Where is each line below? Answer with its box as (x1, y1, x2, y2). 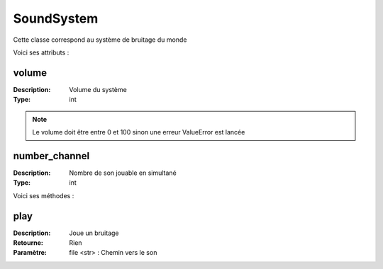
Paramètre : (13, 248, 48, 257)
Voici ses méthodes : (13, 191, 74, 200)
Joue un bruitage (69, 229, 120, 237)
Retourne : (13, 239, 44, 247)
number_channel (13, 149, 90, 162)
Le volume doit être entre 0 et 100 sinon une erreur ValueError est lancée (32, 128, 245, 137)
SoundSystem (13, 11, 99, 26)
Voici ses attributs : (13, 48, 70, 57)
